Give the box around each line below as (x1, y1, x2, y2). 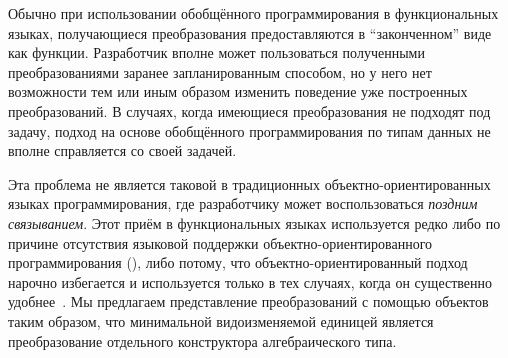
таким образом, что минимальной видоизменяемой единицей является (8, 310, 434, 331)
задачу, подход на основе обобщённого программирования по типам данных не (8, 120, 491, 141)
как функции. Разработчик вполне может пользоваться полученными (8, 42, 425, 63)
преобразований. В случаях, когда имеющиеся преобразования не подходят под (8, 100, 491, 121)
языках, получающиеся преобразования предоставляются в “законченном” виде (8, 22, 492, 43)
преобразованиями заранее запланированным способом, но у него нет (8, 61, 432, 82)
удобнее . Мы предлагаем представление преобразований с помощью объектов (8, 291, 489, 312)
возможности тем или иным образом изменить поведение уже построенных (8, 81, 468, 102)
